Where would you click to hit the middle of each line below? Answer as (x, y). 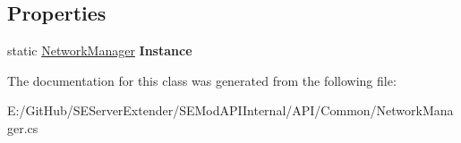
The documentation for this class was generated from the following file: (202, 80)
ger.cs (23, 127)
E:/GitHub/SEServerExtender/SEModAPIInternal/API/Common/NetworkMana (230, 110)
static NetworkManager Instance (100, 50)
